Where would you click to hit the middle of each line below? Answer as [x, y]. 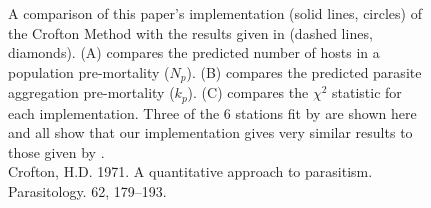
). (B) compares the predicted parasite [304, 71]
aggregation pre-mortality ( [91, 92]
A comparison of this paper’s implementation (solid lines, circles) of [215, 13]
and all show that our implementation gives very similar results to [210, 132]
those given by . [56, 151]
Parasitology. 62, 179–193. [87, 191]
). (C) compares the [248, 92]
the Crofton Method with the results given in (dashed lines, [190, 32]
